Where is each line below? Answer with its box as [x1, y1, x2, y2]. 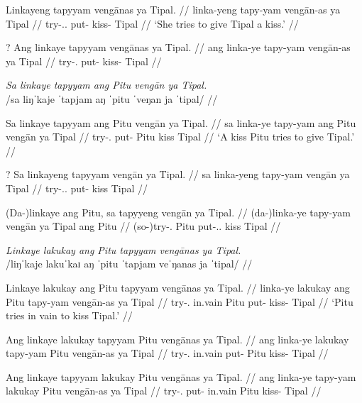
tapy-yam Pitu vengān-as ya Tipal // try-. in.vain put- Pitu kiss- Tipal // [6, 346, 329, 360]
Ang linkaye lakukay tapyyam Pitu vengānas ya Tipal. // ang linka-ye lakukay [6, 331, 349, 346]
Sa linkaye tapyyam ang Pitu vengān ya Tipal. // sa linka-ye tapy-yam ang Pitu [6, 115, 356, 130]
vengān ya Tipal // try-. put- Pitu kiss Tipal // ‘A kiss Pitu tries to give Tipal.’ [6, 129, 355, 144]
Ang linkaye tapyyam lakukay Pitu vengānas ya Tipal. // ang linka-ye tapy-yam [6, 369, 356, 384]
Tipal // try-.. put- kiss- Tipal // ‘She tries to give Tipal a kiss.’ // [6, 16, 299, 31]
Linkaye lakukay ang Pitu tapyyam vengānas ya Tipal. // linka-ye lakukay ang [6, 280, 350, 294]
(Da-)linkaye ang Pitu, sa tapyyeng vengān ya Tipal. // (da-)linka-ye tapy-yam [6, 204, 351, 219]
